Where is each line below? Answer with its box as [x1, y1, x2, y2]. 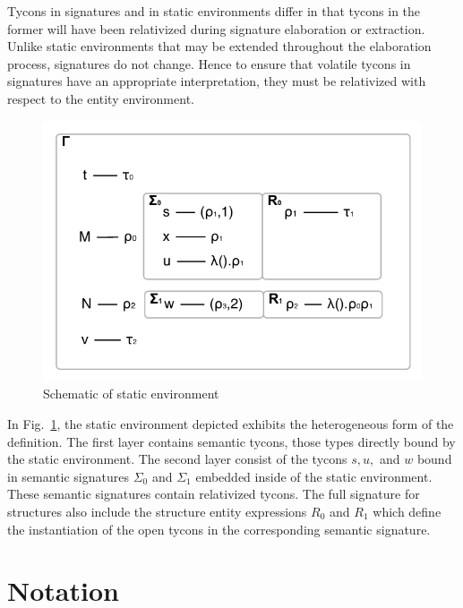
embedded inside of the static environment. [195, 467, 433, 485]
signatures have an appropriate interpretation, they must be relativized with [7, 72, 426, 90]
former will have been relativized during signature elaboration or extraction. [7, 19, 425, 38]
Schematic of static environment [43, 384, 219, 403]
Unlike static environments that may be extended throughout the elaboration [7, 37, 432, 56]
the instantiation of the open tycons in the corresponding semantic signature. [7, 519, 431, 538]
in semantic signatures [7, 467, 129, 485]
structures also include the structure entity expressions [7, 501, 307, 520]
